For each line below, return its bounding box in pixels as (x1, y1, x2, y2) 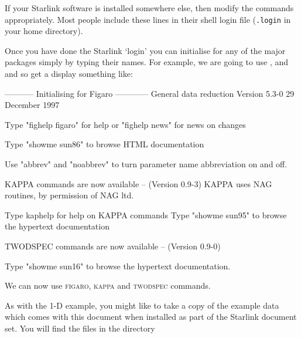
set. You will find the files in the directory (5, 322, 155, 334)
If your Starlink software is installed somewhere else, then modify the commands (5, 2, 294, 13)
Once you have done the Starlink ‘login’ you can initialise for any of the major (5, 44, 286, 56)
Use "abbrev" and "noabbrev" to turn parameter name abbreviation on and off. (5, 158, 288, 170)
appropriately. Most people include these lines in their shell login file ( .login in (5, 13, 291, 25)
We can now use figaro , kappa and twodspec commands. (5, 279, 211, 292)
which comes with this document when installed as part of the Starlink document (5, 310, 297, 323)
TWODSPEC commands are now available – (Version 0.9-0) (5, 239, 221, 252)
